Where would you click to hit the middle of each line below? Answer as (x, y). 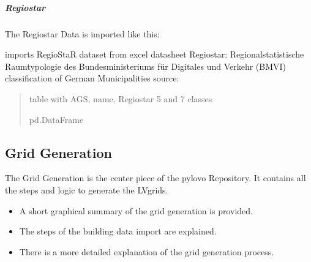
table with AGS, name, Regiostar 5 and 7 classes (121, 98)
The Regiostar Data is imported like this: (82, 33)
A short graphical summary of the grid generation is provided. (136, 210)
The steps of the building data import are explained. (118, 231)
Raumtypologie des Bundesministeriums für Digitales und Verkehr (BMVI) (146, 66)
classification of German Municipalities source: (92, 78)
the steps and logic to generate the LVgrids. (87, 189)
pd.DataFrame (56, 119)
